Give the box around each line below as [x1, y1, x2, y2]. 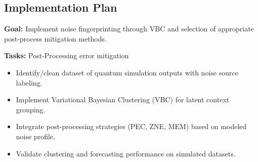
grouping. [16, 104, 46, 114]
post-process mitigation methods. [4, 33, 107, 44]
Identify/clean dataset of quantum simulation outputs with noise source [16, 67, 238, 77]
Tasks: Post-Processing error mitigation [4, 50, 129, 61]
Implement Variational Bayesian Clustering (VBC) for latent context [16, 94, 230, 105]
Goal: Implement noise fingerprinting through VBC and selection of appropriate [4, 23, 254, 34]
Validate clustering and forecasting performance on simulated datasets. [16, 148, 236, 158]
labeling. [16, 77, 42, 88]
